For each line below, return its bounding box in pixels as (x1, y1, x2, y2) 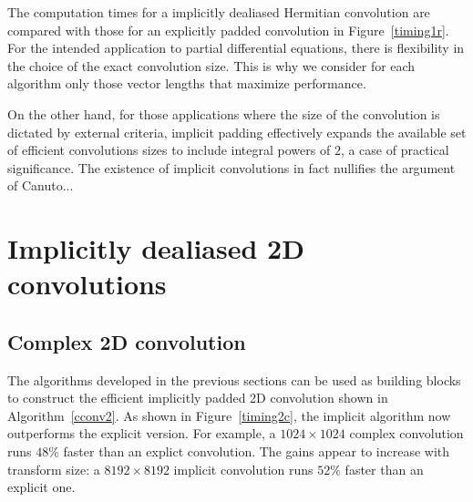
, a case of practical (340, 140, 449, 159)
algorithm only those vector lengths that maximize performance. (7, 74, 366, 93)
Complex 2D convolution (7, 327, 246, 355)
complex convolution (349, 424, 464, 443)
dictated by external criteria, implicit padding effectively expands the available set (7, 122, 467, 141)
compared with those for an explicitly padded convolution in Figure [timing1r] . (7, 20, 449, 39)
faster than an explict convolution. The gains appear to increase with (63, 442, 450, 461)
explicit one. (7, 477, 76, 497)
